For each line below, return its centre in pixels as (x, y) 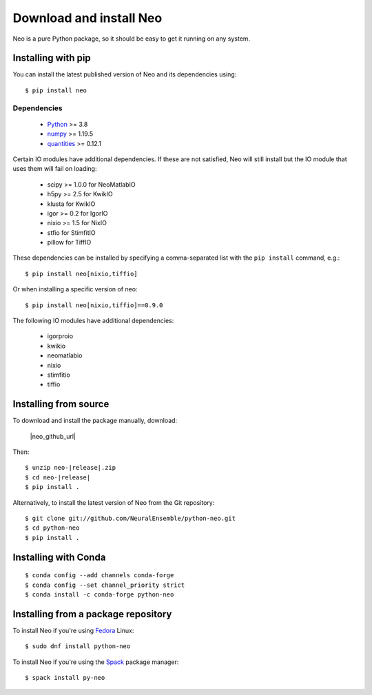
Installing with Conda (59, 557)
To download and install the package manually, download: (95, 421)
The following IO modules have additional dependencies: (93, 321)
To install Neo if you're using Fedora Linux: (73, 630)
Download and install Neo (87, 18)
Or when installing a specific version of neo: (75, 289)
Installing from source (61, 404)
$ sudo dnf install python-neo (78, 646)
